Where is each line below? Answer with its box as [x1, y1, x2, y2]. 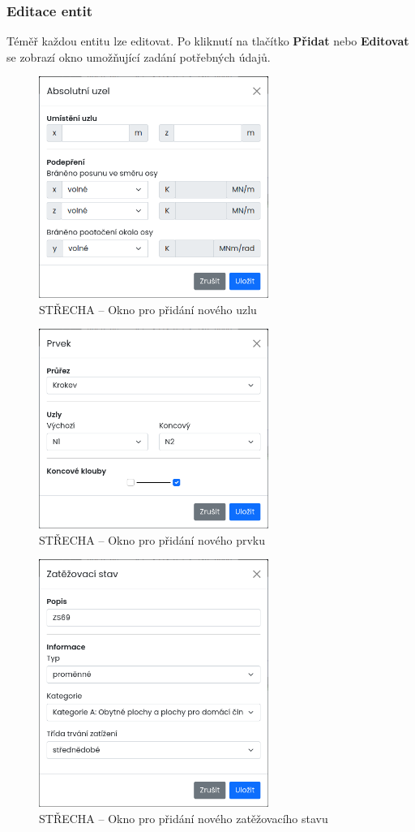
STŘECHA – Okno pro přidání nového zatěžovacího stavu [39, 809, 328, 826]
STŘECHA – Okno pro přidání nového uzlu [39, 300, 257, 317]
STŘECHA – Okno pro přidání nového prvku [39, 531, 266, 548]
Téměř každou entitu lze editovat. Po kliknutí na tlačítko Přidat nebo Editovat [6, 32, 409, 50]
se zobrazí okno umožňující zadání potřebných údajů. [6, 48, 271, 65]
